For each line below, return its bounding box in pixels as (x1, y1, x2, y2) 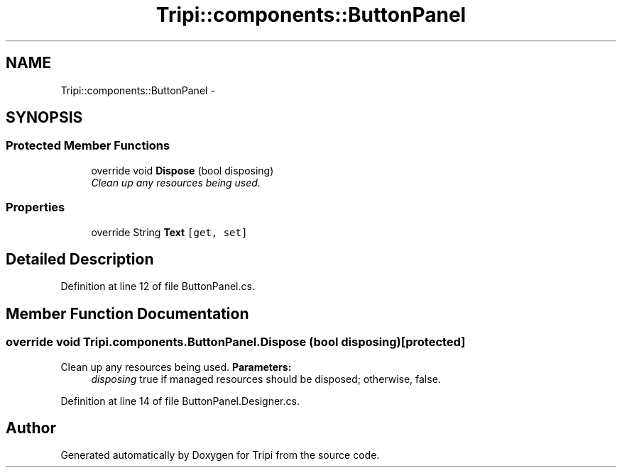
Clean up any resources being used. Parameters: (60, 360, 292, 373)
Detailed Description (6, 250, 154, 268)
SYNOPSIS (6, 108, 83, 127)
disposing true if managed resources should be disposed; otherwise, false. (91, 372, 441, 385)
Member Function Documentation (6, 304, 249, 323)
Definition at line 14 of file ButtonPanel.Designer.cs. (60, 394, 300, 407)
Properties (6, 200, 65, 215)
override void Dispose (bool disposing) (91, 164, 274, 177)
